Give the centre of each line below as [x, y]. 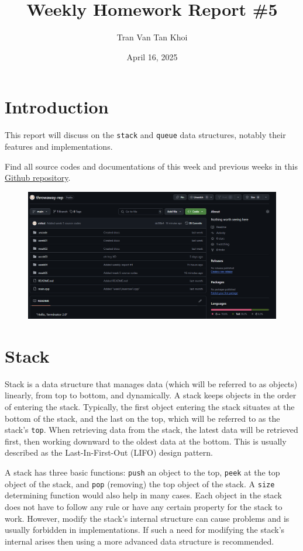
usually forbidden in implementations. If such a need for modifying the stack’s [145, 530]
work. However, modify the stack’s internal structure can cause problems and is [147, 518]
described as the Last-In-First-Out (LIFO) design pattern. [109, 452]
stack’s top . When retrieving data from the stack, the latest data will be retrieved [151, 430]
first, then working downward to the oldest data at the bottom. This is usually [146, 441]
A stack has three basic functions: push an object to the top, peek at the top [142, 472]
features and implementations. [59, 146]
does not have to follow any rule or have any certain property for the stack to [144, 506]
